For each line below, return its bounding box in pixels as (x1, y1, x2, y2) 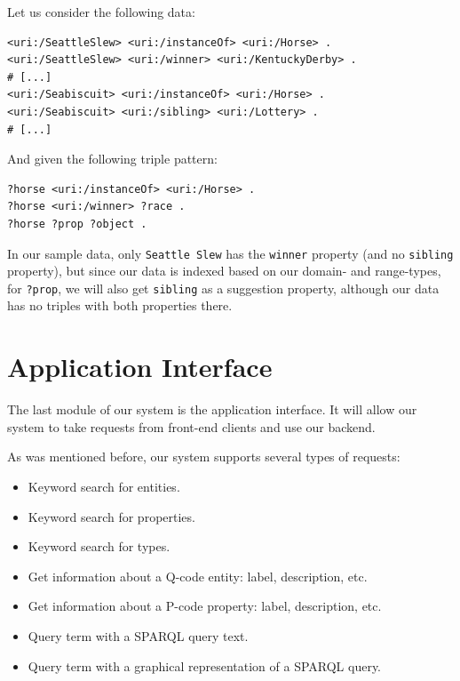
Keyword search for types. (28, 537, 171, 556)
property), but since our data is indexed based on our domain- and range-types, (7, 261, 441, 280)
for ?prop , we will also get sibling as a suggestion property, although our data (7, 278, 440, 297)
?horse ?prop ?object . (7, 217, 147, 230)
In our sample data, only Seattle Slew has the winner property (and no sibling (7, 244, 454, 262)
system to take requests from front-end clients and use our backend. (7, 417, 376, 436)
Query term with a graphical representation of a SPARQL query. (28, 656, 382, 675)
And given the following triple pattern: (7, 149, 218, 168)
